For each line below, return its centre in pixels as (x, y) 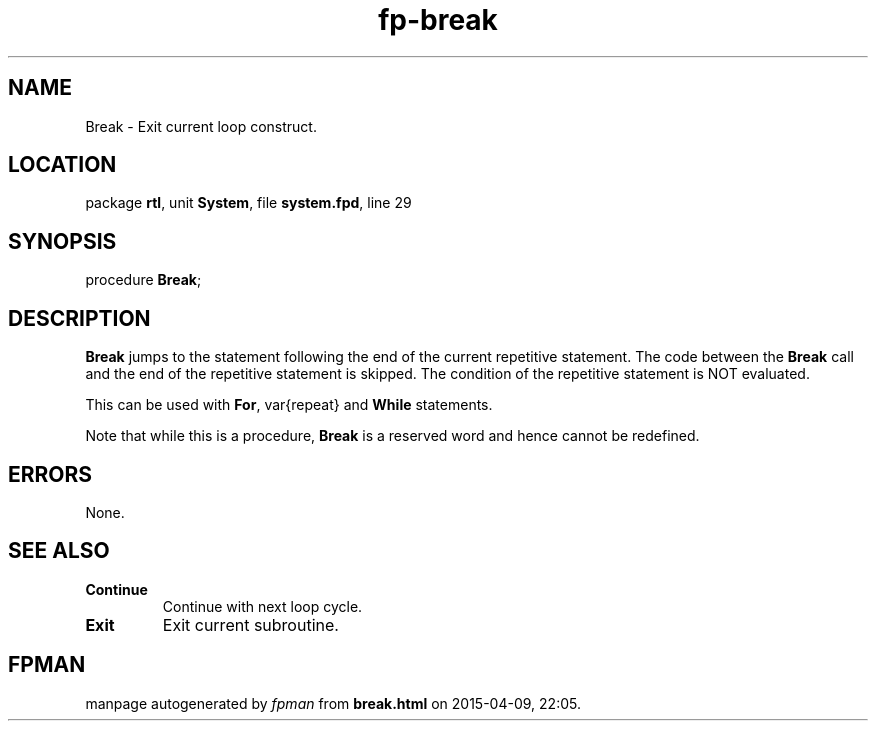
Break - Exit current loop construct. (201, 126)
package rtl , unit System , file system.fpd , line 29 (248, 203)
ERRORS (50, 474)
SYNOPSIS (62, 241)
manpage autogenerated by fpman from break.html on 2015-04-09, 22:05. (333, 703)
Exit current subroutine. (250, 624)
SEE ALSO (59, 551)
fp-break (438, 20)
